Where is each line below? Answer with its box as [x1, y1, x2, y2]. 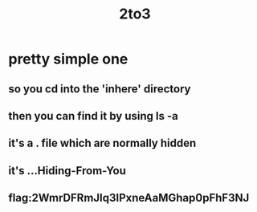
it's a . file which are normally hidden [8, 137, 197, 150]
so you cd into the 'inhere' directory [8, 82, 191, 96]
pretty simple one [8, 50, 128, 68]
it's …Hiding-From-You [8, 164, 127, 177]
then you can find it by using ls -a [8, 109, 178, 123]
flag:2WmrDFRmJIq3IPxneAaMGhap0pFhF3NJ [8, 191, 250, 205]
